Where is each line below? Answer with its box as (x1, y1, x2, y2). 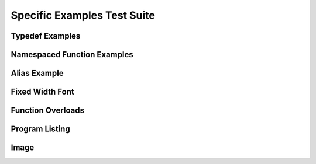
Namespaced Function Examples (11, 50, 134, 60)
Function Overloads (11, 106, 85, 116)
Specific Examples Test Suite (11, 9, 155, 22)
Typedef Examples (11, 31, 81, 41)
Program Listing (11, 124, 70, 134)
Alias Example (11, 68, 64, 78)
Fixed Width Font (11, 87, 74, 97)
